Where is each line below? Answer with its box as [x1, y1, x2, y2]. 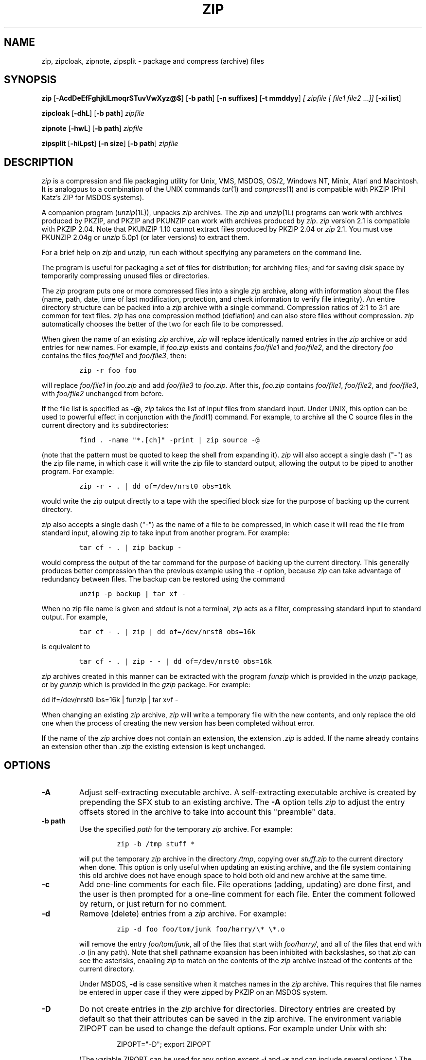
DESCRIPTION [4, 156, 73, 168]
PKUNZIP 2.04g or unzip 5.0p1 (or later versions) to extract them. [41, 233, 250, 242]
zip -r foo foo [79, 366, 137, 375]
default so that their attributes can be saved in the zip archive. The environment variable [79, 1014, 402, 1024]
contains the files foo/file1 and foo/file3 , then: [41, 351, 187, 360]
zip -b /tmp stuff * [117, 840, 195, 848]
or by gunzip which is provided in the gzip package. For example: [41, 680, 250, 689]
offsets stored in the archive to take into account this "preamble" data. [79, 807, 336, 817]
